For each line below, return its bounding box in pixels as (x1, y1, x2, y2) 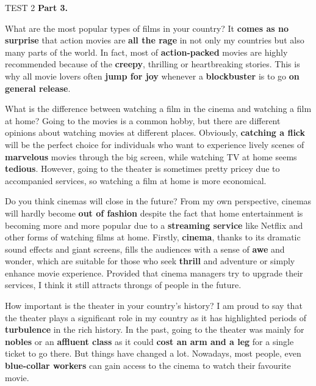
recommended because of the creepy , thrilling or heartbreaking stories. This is (5, 58, 300, 70)
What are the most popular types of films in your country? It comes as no (5, 21, 289, 34)
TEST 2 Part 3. (5, 1, 68, 13)
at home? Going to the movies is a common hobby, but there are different (5, 114, 281, 127)
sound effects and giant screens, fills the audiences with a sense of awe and (5, 242, 285, 255)
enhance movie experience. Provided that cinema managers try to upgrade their (5, 266, 303, 279)
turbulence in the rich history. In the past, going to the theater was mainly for (5, 323, 304, 336)
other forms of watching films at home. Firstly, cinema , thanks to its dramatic (5, 231, 301, 243)
